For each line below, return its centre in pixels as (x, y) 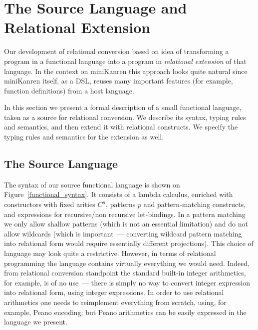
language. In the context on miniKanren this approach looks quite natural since (126, 71)
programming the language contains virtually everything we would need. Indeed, (127, 263)
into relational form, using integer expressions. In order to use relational (114, 292)
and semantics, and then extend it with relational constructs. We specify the (121, 127)
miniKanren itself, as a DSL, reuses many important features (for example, (119, 81)
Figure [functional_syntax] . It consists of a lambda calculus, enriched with (119, 194)
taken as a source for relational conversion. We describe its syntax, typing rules (125, 117)
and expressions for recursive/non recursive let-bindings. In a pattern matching (125, 214)
